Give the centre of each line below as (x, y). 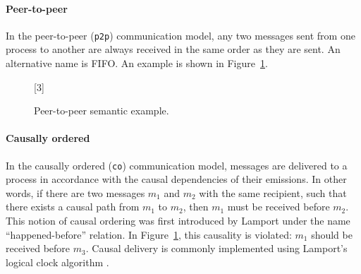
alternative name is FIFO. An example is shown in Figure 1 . (137, 63)
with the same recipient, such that (273, 192)
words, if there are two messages (75, 192)
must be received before (279, 207)
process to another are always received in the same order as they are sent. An (173, 49)
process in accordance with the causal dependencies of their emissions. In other (176, 179)
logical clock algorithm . (57, 262)
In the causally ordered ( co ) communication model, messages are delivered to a (177, 165)
